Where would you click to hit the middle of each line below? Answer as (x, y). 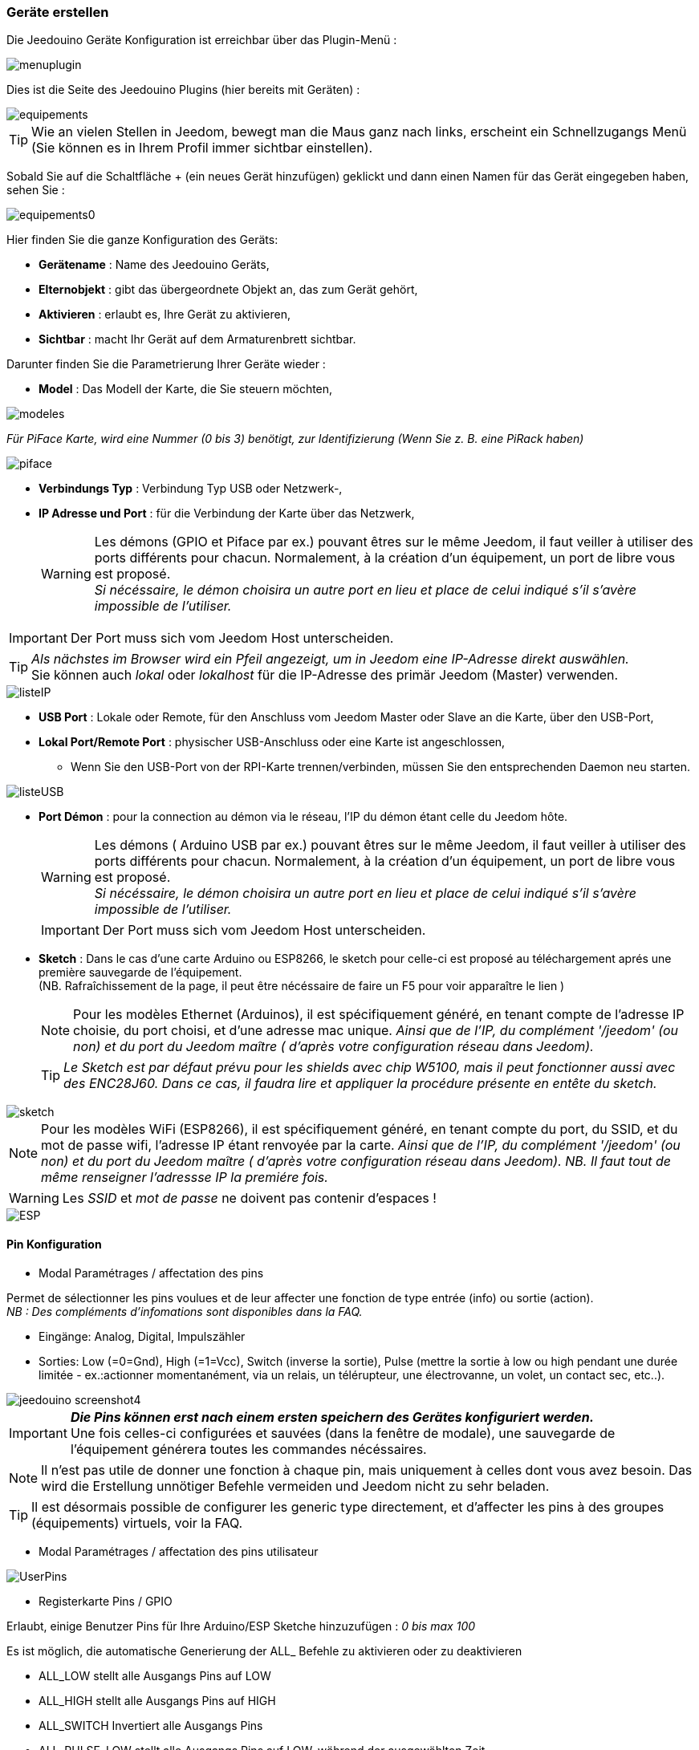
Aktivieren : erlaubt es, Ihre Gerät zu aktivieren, (165, 315)
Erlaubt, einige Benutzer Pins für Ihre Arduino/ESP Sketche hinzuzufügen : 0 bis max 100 (241, 1626)
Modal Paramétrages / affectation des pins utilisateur (179, 1551)
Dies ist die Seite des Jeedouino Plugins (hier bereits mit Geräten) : (183, 90)
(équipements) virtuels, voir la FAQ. (137, 1523)
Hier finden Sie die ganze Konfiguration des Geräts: (142, 240)
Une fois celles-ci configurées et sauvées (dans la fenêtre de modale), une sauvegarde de (343, 1433)
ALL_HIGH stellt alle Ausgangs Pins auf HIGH (157, 1700)
